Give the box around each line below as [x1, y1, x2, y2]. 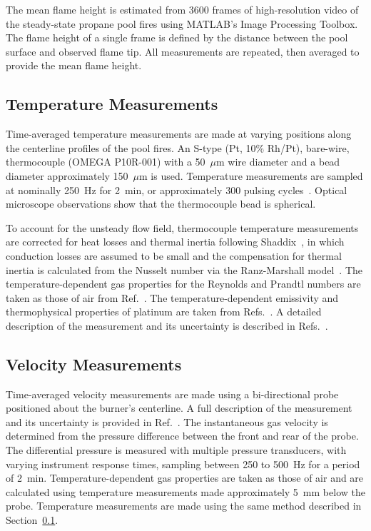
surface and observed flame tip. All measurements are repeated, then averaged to [6, 44, 360, 59]
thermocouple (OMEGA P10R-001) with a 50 [6, 154, 205, 169]
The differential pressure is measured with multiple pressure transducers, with [6, 442, 347, 457]
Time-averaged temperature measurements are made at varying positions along [6, 126, 352, 141]
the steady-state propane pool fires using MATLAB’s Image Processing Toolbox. [6, 16, 358, 31]
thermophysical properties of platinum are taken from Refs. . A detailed [6, 304, 322, 319]
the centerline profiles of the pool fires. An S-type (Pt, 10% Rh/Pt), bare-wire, [6, 140, 350, 155]
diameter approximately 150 [6, 168, 128, 183]
